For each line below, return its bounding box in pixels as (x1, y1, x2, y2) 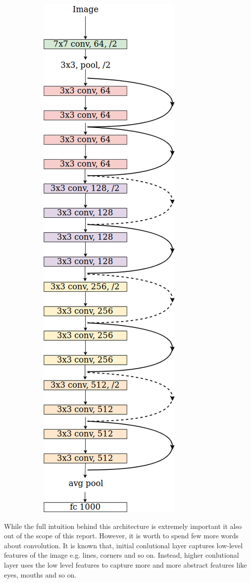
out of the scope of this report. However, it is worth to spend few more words (4, 530, 239, 541)
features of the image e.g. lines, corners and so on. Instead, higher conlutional (4, 550, 239, 560)
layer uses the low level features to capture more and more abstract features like (4, 559, 247, 570)
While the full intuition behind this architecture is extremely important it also (4, 520, 242, 531)
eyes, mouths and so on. (4, 569, 77, 580)
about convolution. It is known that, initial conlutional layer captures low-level (4, 540, 243, 550)
